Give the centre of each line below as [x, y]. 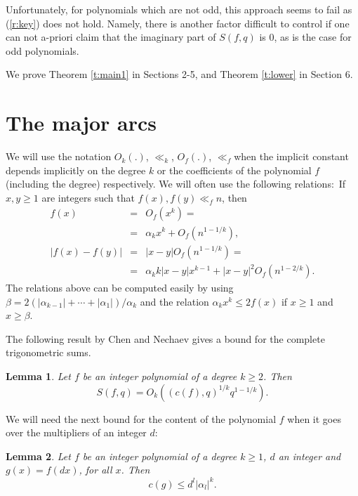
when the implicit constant [291, 156]
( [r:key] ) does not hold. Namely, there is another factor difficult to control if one [178, 23]
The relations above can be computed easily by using [120, 288]
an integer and [310, 456]
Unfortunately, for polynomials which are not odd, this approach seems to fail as [179, 9]
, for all [95, 470]
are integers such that [88, 197]
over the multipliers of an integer [76, 432]
